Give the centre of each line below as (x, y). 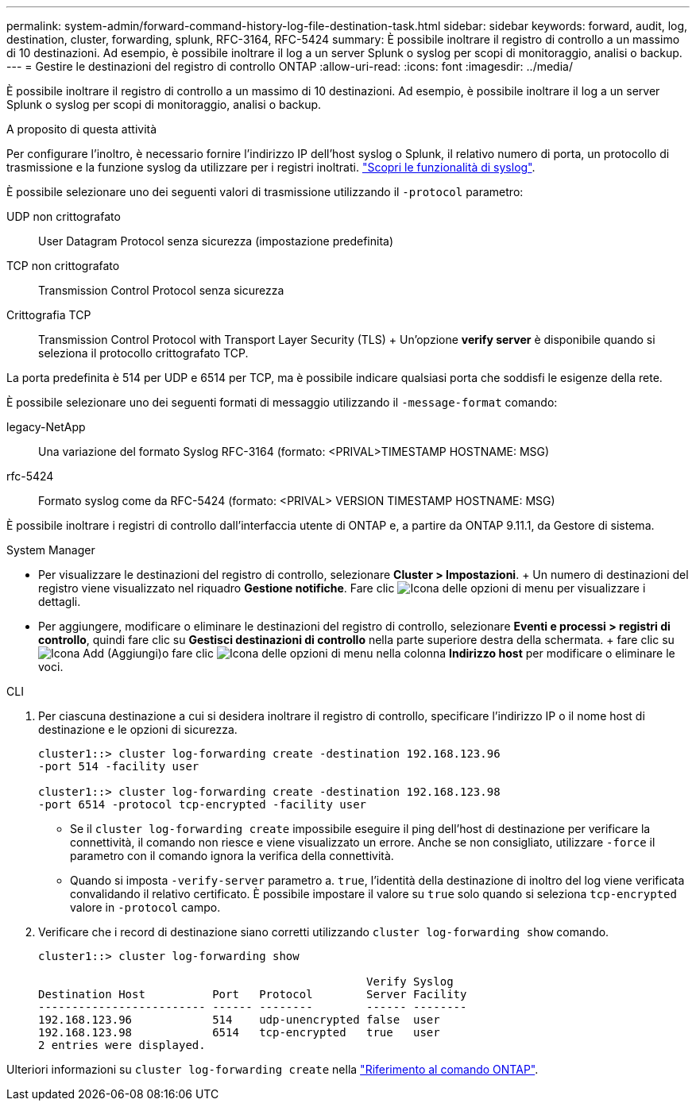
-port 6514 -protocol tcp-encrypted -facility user (203, 804)
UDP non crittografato (64, 216)
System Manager (51, 550)
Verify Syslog (410, 982)
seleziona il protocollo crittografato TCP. (143, 353)
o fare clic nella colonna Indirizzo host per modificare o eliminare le (418, 653)
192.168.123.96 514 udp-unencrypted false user (239, 1020)
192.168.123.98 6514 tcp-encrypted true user (239, 1032)
